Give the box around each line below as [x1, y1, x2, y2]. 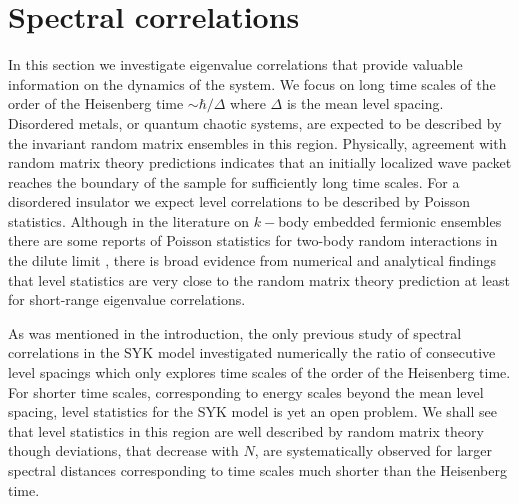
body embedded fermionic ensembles [278, 210, 502, 231]
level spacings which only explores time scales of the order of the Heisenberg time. [8, 362, 511, 383]
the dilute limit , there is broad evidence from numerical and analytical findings [8, 250, 497, 271]
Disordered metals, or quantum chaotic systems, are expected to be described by [8, 112, 502, 133]
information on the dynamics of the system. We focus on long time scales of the [8, 73, 496, 94]
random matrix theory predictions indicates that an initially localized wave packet [8, 152, 512, 173]
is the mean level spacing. [286, 93, 444, 114]
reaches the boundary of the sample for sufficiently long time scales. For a [8, 171, 460, 192]
